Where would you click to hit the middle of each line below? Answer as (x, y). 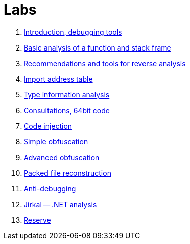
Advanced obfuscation (62, 157)
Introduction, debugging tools (73, 32)
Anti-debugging (50, 188)
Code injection (48, 126)
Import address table (58, 79)
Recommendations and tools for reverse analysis (105, 63)
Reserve (37, 220)
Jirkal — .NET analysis (60, 204)
